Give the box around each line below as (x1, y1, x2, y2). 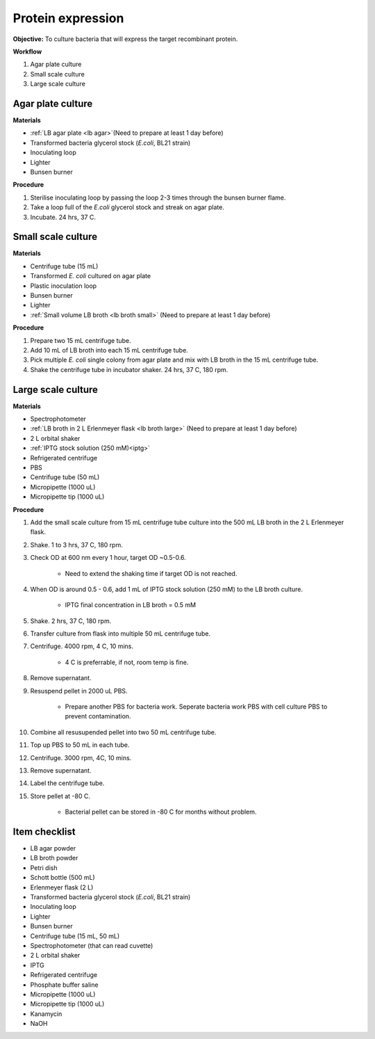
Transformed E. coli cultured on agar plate (30, 272, 151, 280)
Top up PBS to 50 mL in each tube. (30, 741, 130, 749)
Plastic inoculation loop (30, 282, 97, 290)
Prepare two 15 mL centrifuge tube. (30, 336, 131, 344)
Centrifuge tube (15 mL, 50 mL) (30, 932, 120, 940)
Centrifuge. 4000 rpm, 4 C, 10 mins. (30, 642, 133, 650)
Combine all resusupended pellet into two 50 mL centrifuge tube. (30, 727, 217, 736)
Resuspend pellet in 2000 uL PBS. (30, 686, 128, 695)
